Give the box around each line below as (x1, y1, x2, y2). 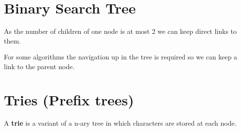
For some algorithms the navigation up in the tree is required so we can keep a (4, 52, 238, 62)
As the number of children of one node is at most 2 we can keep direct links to (4, 26, 237, 36)
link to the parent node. (4, 61, 75, 71)
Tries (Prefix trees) (4, 89, 134, 109)
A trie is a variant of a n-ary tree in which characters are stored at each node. (4, 117, 237, 128)
